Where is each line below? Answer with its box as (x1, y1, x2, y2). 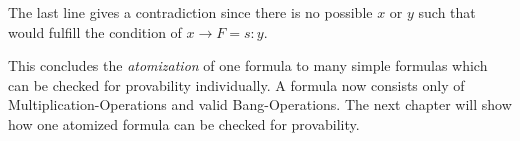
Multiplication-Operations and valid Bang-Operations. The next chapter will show (8, 94, 512, 115)
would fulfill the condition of (8, 21, 182, 42)
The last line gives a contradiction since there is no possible (8, 2, 373, 22)
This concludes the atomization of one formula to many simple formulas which (8, 55, 488, 76)
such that (418, 2, 476, 22)
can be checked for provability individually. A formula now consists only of (8, 74, 465, 95)
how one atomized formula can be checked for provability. (8, 113, 360, 134)
